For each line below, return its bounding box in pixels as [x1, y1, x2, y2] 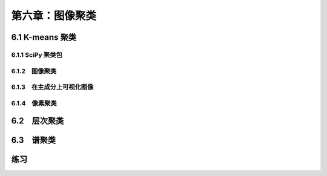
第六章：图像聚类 [11, 9, 97, 22]
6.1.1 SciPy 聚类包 [11, 50, 63, 59]
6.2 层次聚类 [11, 116, 64, 126]
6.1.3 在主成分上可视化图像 [11, 83, 94, 91]
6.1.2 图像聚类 [11, 67, 57, 75]
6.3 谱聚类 [11, 135, 56, 145]
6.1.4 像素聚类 [11, 99, 57, 107]
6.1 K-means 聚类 [11, 32, 77, 42]
